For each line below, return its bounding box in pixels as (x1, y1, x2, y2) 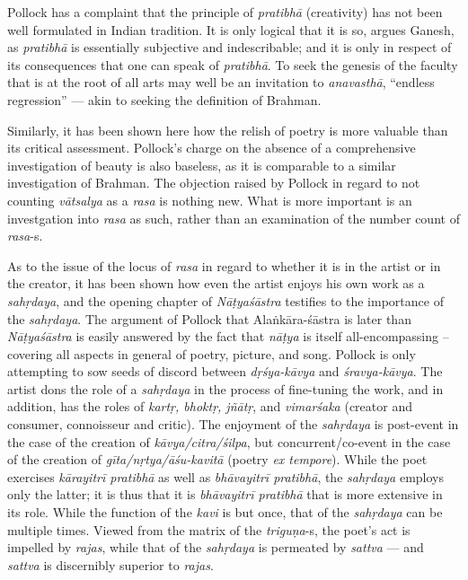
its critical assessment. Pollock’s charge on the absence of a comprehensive (7, 138, 416, 157)
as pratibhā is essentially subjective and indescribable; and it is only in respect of (7, 38, 452, 57)
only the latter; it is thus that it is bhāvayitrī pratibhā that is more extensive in (7, 485, 443, 504)
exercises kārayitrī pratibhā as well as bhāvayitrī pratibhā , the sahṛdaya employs (7, 467, 444, 486)
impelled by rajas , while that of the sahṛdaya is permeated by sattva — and (7, 538, 424, 557)
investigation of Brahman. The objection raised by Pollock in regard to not (7, 173, 420, 192)
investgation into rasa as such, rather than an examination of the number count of (7, 208, 460, 227)
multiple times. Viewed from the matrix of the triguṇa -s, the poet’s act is (7, 520, 411, 539)
